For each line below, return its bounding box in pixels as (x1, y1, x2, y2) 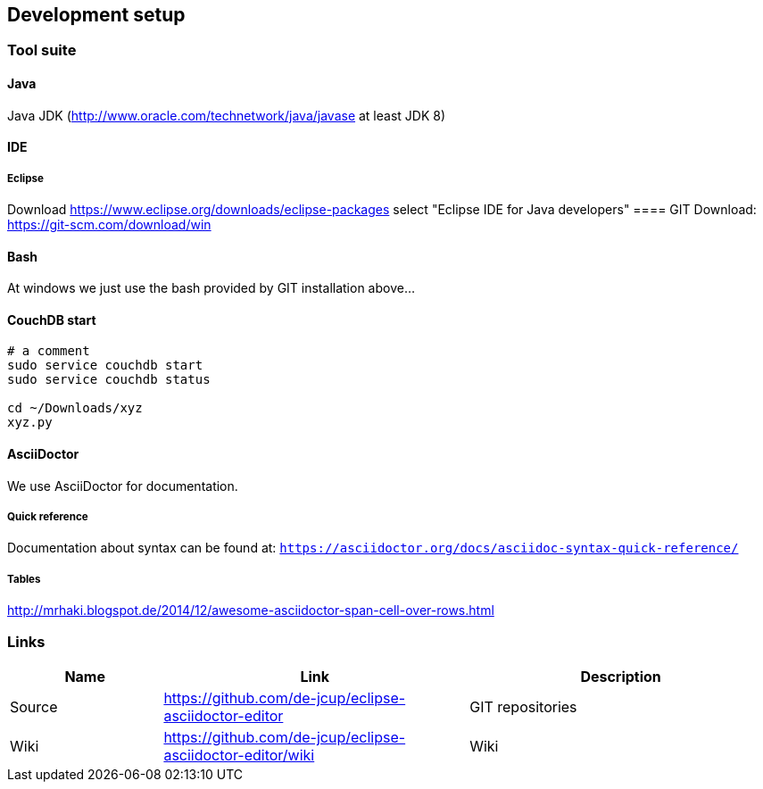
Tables (7, 572, 41, 586)
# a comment (7, 344, 90, 359)
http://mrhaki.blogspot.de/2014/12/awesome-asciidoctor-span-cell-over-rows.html (7, 602, 494, 619)
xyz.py (7, 415, 53, 430)
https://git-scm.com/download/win (7, 217, 211, 233)
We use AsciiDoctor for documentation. (7, 478, 238, 494)
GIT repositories (469, 698, 577, 716)
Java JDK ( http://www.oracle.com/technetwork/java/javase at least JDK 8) (7, 107, 446, 123)
